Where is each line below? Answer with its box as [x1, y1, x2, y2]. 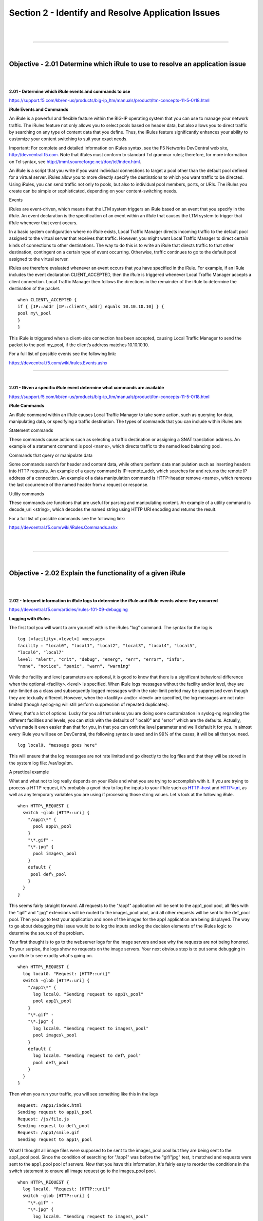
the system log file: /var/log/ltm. [9, 760, 73, 766]
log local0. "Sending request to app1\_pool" [33, 991, 144, 997]
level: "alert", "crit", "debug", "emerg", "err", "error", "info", [18, 656, 185, 662]
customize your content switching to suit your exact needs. [9, 136, 128, 142]
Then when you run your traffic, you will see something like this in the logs [9, 1091, 158, 1097]
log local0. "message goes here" [18, 742, 97, 748]
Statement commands [9, 427, 54, 433]
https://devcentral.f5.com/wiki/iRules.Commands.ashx [9, 525, 118, 530]
